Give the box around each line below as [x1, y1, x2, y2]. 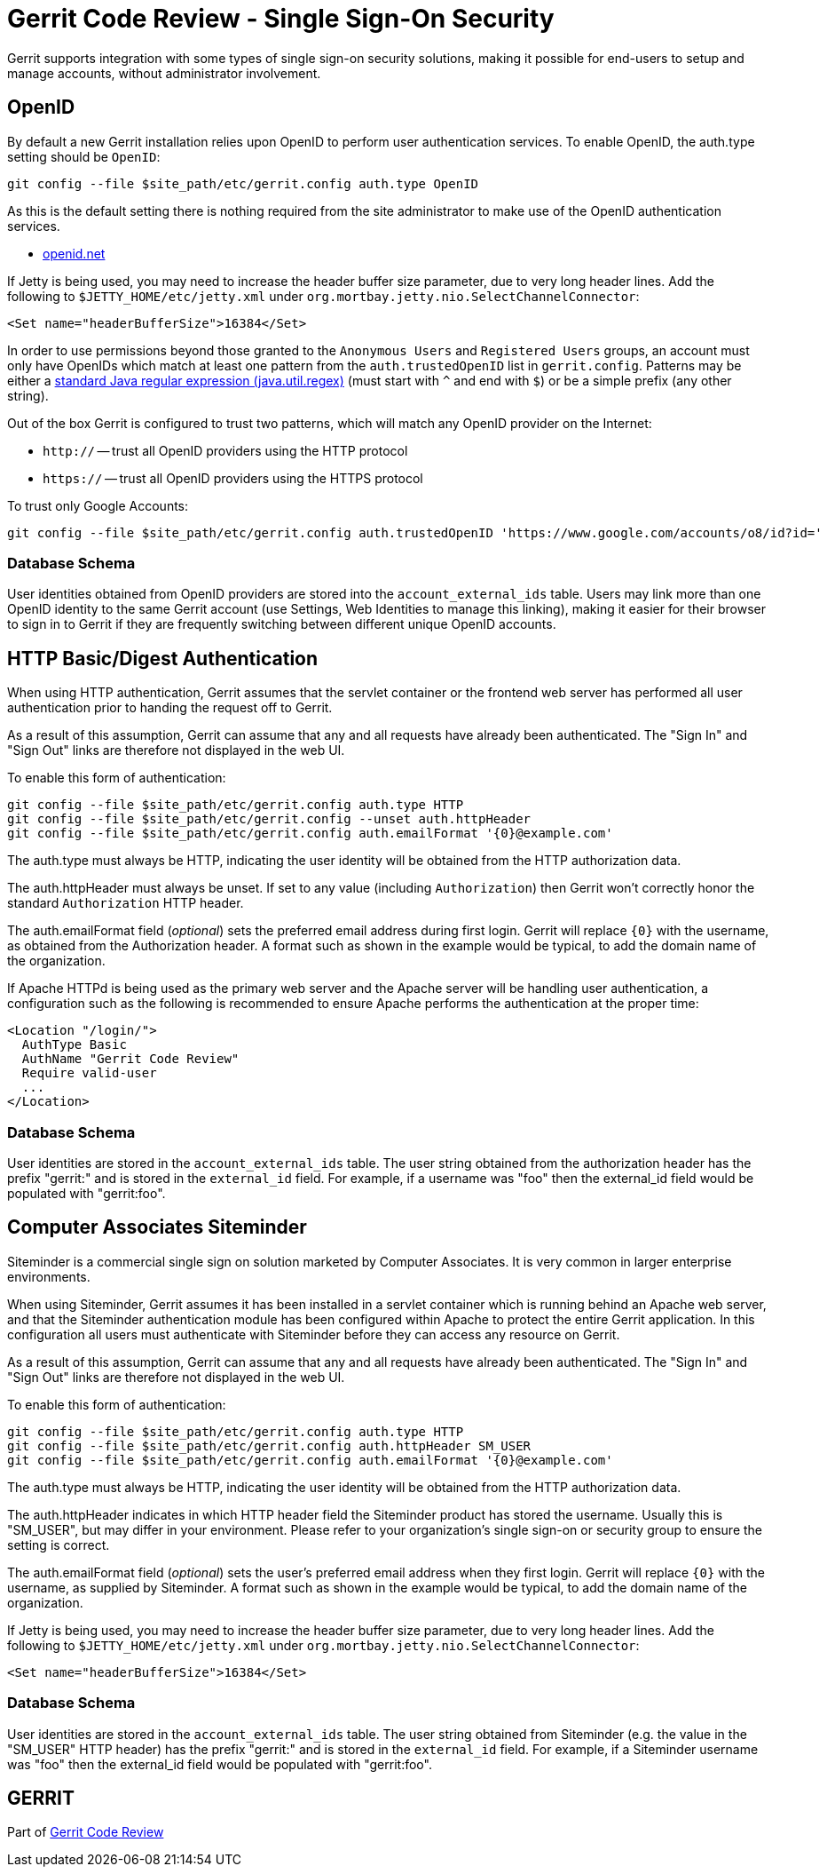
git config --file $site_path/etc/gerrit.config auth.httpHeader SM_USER [7, 1438, 532, 1453]
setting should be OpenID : [7, 148, 161, 164]
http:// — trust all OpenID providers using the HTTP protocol [43, 442, 408, 458]
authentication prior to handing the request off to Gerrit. [7, 700, 333, 716]
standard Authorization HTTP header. [7, 895, 244, 911]
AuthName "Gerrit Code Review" [21, 1052, 240, 1067]
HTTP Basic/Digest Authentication [7, 647, 319, 670]
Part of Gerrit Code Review [7, 1824, 164, 1840]
